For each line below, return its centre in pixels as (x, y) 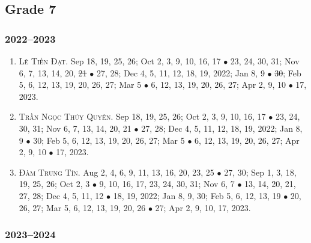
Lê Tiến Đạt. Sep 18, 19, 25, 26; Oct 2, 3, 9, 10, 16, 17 (120, 61)
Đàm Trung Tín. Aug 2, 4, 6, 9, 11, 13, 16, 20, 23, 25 (116, 172)
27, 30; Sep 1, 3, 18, (260, 172)
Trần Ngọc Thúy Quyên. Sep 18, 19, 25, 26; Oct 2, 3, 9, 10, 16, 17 (142, 116)
